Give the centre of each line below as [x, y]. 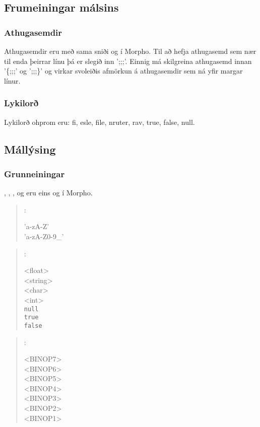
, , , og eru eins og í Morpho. [48, 193]
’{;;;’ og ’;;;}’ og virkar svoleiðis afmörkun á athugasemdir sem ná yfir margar [123, 71]
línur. [12, 80]
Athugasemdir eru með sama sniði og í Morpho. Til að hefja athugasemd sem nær [130, 51]
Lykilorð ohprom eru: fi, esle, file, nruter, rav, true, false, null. [100, 122]
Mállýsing [30, 149]
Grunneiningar [35, 173]
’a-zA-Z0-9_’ [44, 236]
